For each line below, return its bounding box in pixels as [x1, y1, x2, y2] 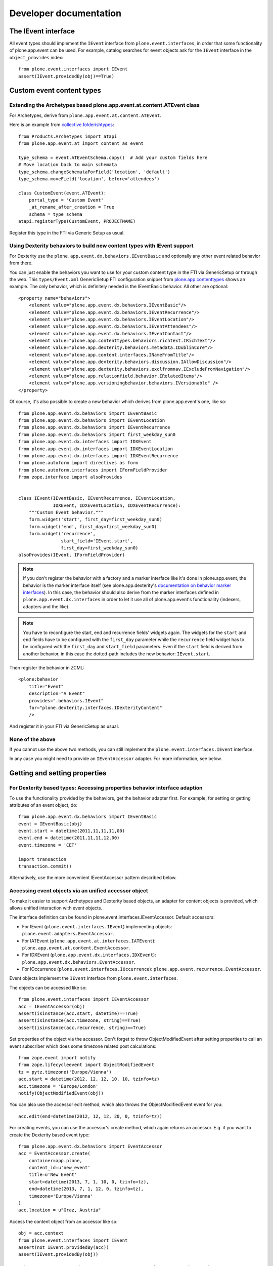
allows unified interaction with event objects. [9, 904, 103, 911]
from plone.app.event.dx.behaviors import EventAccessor [18, 1143, 163, 1149]
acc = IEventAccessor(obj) [18, 1003, 85, 1009]
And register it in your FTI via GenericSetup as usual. [9, 723, 119, 729]
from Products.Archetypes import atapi [18, 133, 117, 139]
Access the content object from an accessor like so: [9, 1218, 118, 1224]
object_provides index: [9, 54, 64, 60]
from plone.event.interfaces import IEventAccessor [18, 997, 149, 1002]
